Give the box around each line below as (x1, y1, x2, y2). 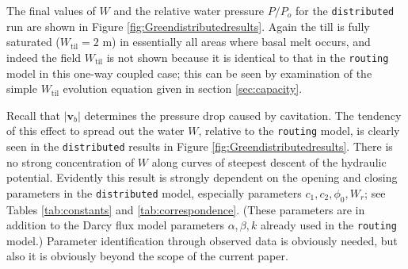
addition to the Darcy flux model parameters (6, 217, 224, 233)
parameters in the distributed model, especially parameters (6, 184, 302, 201)
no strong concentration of (6, 153, 135, 170)
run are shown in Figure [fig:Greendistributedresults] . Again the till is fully (6, 17, 370, 34)
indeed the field (6, 48, 82, 65)
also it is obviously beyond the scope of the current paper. (6, 248, 288, 264)
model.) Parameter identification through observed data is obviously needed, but (6, 232, 398, 248)
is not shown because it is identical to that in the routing (106, 48, 389, 65)
